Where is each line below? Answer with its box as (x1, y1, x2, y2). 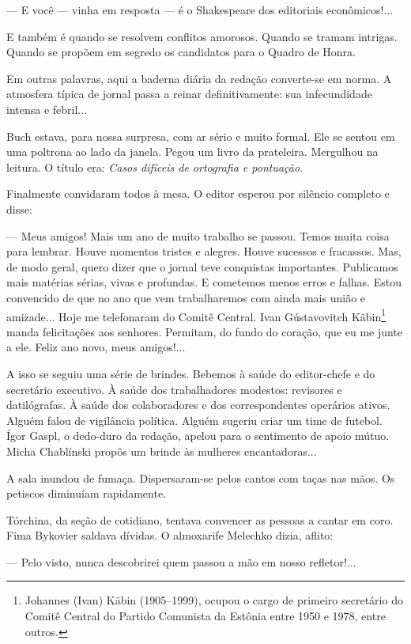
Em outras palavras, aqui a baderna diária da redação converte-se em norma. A (6, 70, 392, 86)
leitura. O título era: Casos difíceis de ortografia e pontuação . (6, 158, 304, 175)
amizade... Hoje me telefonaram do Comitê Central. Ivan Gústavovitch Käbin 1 (6, 305, 386, 324)
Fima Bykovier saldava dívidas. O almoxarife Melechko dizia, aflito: (6, 527, 334, 544)
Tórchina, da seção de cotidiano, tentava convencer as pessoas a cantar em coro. (6, 511, 394, 528)
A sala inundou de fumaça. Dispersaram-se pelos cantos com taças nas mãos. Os (6, 469, 395, 486)
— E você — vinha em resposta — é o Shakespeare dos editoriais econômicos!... (6, 2, 394, 17)
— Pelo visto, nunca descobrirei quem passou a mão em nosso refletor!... (6, 553, 356, 570)
